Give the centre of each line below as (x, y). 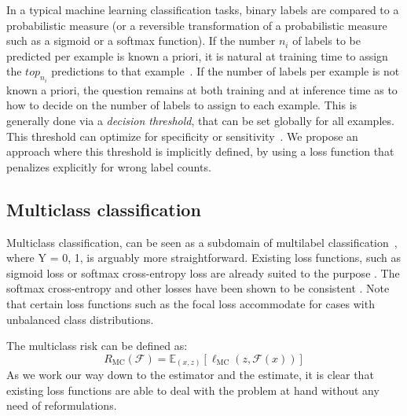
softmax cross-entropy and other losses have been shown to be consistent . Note (198, 288)
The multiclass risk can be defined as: (97, 346)
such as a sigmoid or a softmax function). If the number (141, 40)
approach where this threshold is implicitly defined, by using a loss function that (200, 151)
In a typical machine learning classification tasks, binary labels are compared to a (203, 9)
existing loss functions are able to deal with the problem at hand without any (193, 390)
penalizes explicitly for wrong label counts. (109, 166)
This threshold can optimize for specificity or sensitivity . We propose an (182, 136)
